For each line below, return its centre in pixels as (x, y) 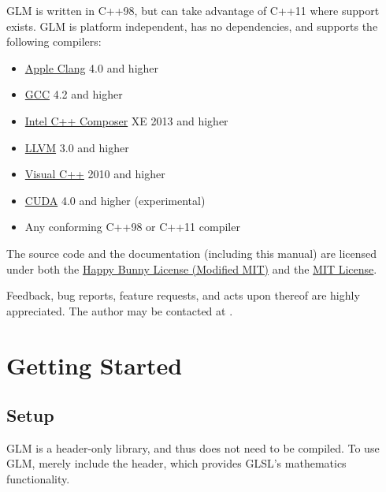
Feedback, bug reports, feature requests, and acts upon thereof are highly (183, 295)
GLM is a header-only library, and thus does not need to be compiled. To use (193, 447)
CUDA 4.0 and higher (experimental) (115, 200)
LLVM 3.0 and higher (77, 147)
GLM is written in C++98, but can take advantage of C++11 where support (193, 10)
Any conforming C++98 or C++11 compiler (132, 227)
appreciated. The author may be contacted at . (120, 310)
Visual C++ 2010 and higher (95, 174)
